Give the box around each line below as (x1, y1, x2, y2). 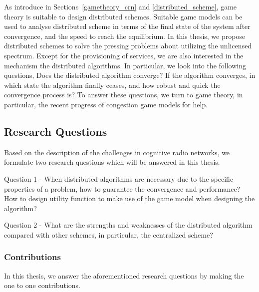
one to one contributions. (4, 280, 80, 291)
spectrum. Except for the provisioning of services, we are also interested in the (4, 50, 244, 60)
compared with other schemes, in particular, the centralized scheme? (4, 229, 213, 240)
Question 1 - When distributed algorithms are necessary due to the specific (4, 173, 234, 184)
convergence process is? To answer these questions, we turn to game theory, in (4, 89, 243, 100)
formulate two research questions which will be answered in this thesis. (4, 157, 220, 167)
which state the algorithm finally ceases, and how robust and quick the (4, 79, 221, 90)
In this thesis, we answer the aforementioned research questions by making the (4, 270, 244, 281)
